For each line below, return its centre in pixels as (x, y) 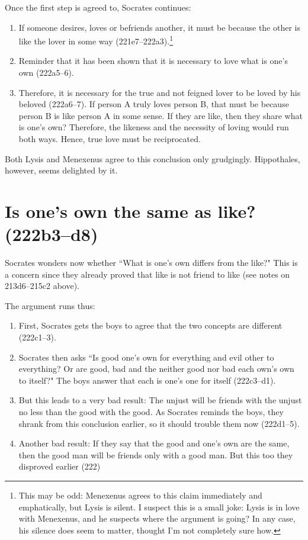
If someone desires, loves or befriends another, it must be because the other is (159, 27)
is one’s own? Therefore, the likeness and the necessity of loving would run (154, 127)
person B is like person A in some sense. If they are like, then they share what (161, 115)
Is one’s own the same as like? (130, 210)
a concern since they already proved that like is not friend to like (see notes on (147, 274)
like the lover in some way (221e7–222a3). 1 (96, 40)
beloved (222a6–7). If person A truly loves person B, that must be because (154, 104)
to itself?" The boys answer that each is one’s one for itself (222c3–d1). (147, 380)
